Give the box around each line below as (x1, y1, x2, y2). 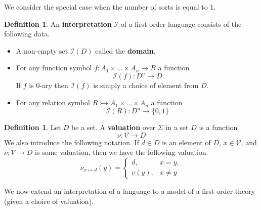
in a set (165, 122, 189, 133)
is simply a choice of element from (93, 80, 199, 91)
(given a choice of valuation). (4, 195, 94, 206)
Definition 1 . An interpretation (4, 18, 112, 29)
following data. (4, 28, 50, 39)
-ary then (39, 80, 68, 91)
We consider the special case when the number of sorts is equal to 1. (4, 2, 216, 12)
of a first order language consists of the (120, 18, 242, 29)
